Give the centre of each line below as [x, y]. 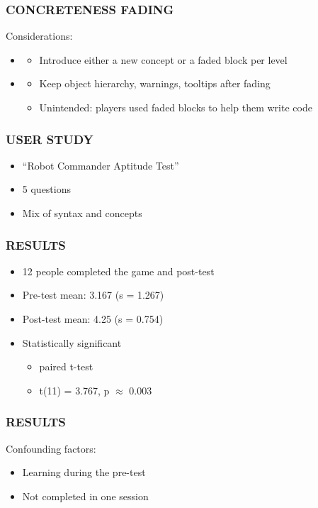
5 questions [47, 189]
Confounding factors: [51, 448]
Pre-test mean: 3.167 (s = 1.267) [93, 295]
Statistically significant [72, 342]
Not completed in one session [85, 496]
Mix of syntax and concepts [82, 213]
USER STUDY [50, 139]
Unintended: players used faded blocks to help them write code [176, 107]
